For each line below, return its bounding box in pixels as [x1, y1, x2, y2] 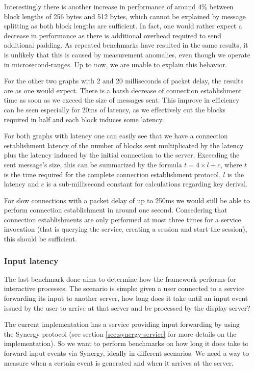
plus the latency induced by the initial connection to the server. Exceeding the [4, 150, 240, 160]
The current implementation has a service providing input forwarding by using [4, 319, 240, 329]
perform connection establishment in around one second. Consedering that [4, 205, 228, 215]
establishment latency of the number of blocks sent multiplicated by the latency [4, 140, 244, 150]
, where [220, 159, 242, 169]
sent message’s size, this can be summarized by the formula [4, 159, 182, 169]
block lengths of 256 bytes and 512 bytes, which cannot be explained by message [4, 11, 246, 21]
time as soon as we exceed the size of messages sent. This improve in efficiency [4, 95, 240, 105]
